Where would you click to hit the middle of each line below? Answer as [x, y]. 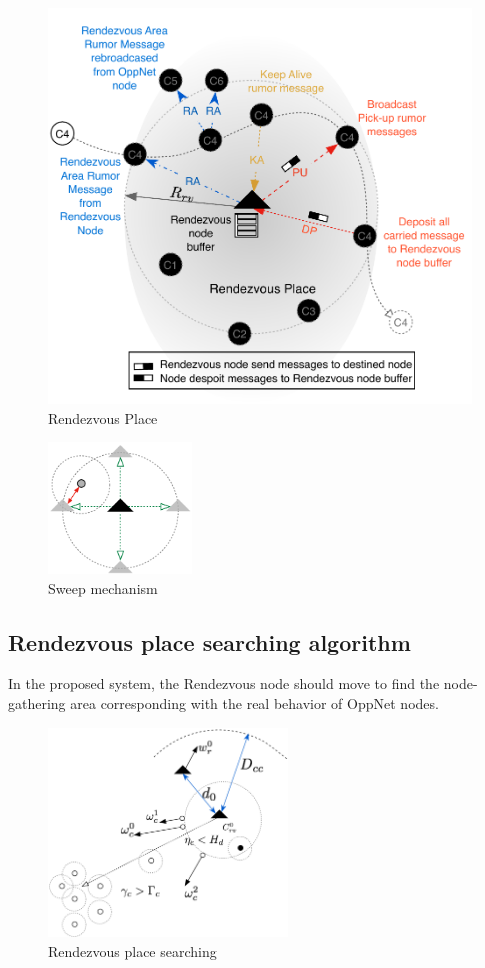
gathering [37, 703]
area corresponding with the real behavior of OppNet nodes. [254, 703]
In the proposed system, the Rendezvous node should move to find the [224, 683]
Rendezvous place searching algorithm [209, 641]
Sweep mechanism [103, 587]
